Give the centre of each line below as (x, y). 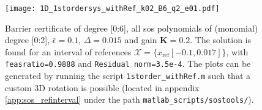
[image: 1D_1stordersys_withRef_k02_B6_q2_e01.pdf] (112, 9)
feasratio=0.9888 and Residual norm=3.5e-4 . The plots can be (128, 64)
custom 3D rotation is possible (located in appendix (102, 87)
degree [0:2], (28, 40)
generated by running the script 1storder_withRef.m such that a (128, 76)
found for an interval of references (68, 51)
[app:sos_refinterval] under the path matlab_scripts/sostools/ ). (129, 99)
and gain (141, 40)
